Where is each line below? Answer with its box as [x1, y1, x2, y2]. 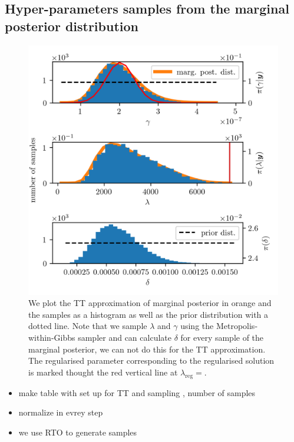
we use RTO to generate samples [18, 426, 137, 438]
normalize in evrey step [18, 406, 103, 418]
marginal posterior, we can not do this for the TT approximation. [28, 343, 266, 355]
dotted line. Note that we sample [28, 320, 147, 332]
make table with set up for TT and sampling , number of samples [18, 386, 256, 398]
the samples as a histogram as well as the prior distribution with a [28, 308, 269, 320]
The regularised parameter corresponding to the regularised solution [28, 354, 275, 367]
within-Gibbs [28, 331, 75, 343]
